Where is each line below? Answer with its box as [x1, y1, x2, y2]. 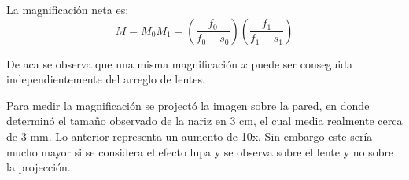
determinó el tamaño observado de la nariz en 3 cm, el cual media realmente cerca [6, 112, 403, 129]
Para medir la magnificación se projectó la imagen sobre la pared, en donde [6, 97, 370, 113]
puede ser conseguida [251, 55, 352, 72]
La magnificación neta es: [6, 2, 129, 17]
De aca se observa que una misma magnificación [6, 55, 238, 72]
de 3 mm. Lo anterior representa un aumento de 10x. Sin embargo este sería [6, 127, 373, 144]
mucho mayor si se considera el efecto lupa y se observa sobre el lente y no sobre [6, 143, 394, 160]
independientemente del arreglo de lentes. [6, 71, 205, 87]
